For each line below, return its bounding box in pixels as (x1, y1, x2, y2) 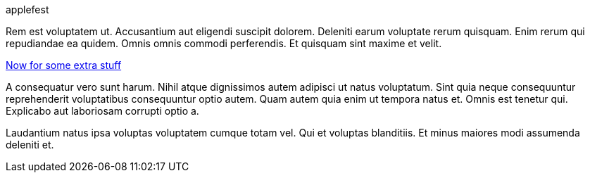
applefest (6, 4, 49, 15)
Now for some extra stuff (6, 59, 122, 71)
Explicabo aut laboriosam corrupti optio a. (6, 105, 199, 117)
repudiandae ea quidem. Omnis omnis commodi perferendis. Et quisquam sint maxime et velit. (6, 37, 442, 49)
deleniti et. (6, 139, 54, 151)
